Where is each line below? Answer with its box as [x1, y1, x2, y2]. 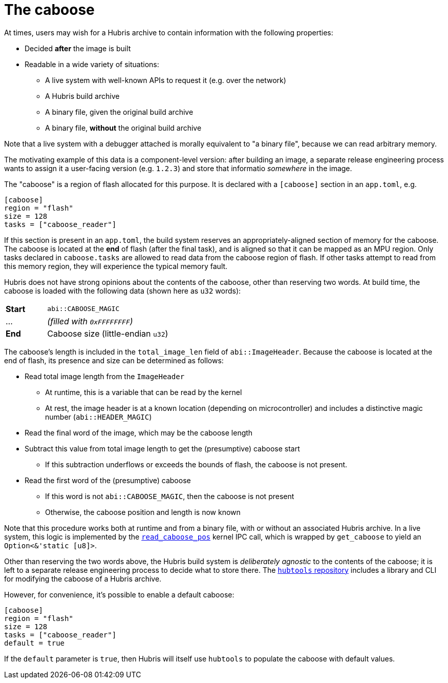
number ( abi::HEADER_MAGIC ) [45, 412, 152, 421]
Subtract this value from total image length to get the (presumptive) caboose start [25, 444, 300, 453]
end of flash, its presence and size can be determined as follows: [4, 356, 224, 365]
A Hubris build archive [45, 91, 120, 100]
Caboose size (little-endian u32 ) [47, 328, 168, 339]
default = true [4, 638, 65, 647]
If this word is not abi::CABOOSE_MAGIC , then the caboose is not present [45, 491, 294, 501]
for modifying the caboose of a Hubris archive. [4, 574, 162, 583]
